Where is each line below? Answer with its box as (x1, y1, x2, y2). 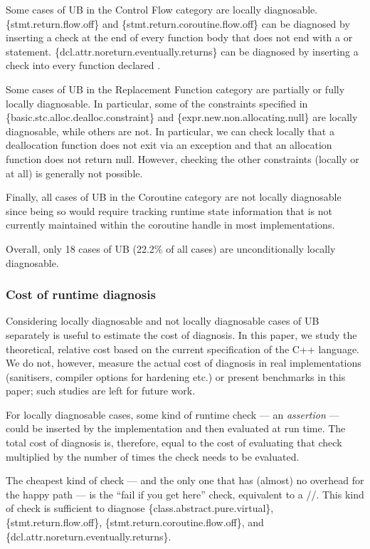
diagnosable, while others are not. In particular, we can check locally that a (6, 123, 334, 138)
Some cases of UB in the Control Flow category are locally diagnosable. (6, 2, 318, 16)
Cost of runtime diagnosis (6, 286, 156, 303)
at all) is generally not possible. (6, 165, 143, 180)
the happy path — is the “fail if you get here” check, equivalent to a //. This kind (6, 486, 364, 501)
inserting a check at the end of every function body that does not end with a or (6, 30, 353, 45)
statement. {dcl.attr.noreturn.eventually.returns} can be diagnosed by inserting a (6, 43, 359, 58)
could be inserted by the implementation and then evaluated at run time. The (6, 421, 346, 436)
